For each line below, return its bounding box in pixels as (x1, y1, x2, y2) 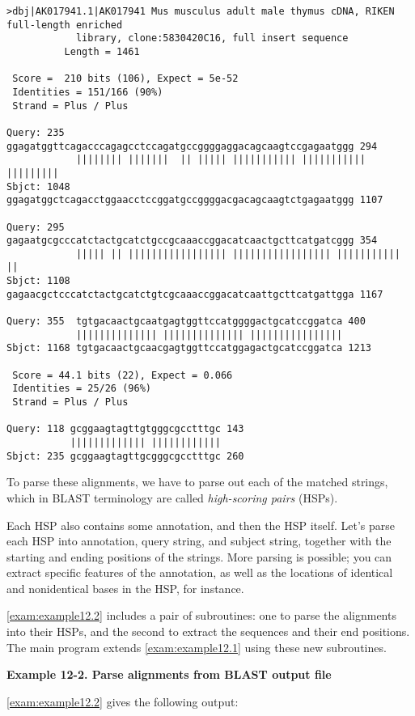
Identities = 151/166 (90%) (12, 86, 163, 98)
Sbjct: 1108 (6, 275, 70, 287)
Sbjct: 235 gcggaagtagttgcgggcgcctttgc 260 (6, 450, 244, 462)
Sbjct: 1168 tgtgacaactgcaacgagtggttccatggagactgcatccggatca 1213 (6, 342, 372, 354)
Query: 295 (6, 221, 65, 233)
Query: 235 (6, 126, 65, 138)
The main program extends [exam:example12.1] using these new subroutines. (6, 638, 387, 655)
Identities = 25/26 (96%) (12, 383, 151, 395)
